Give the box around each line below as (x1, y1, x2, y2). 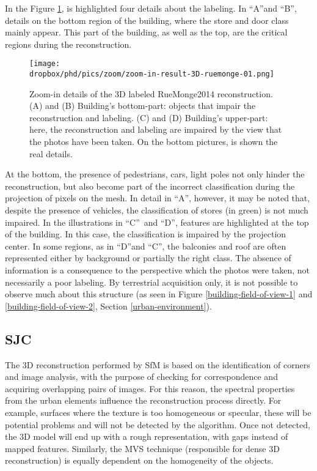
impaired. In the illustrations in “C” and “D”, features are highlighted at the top (5, 215, 309, 228)
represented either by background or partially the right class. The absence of (5, 251, 291, 264)
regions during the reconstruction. (5, 37, 132, 50)
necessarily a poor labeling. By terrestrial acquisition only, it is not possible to (5, 275, 298, 288)
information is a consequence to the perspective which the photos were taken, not (5, 264, 310, 276)
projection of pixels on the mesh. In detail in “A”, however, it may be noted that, (5, 191, 310, 204)
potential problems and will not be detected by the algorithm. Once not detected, (5, 418, 310, 431)
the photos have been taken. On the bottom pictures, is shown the (29, 135, 278, 148)
